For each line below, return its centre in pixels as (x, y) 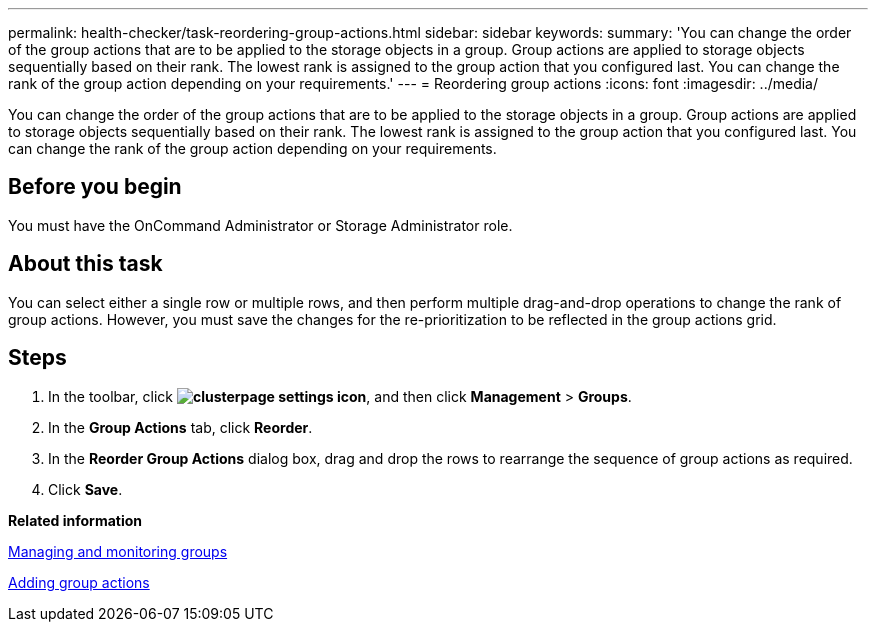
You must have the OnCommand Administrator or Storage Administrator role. (260, 225)
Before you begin (95, 187)
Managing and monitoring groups (118, 551)
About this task (85, 264)
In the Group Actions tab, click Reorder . (180, 427)
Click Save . (85, 489)
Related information (75, 520)
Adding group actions (79, 582)
